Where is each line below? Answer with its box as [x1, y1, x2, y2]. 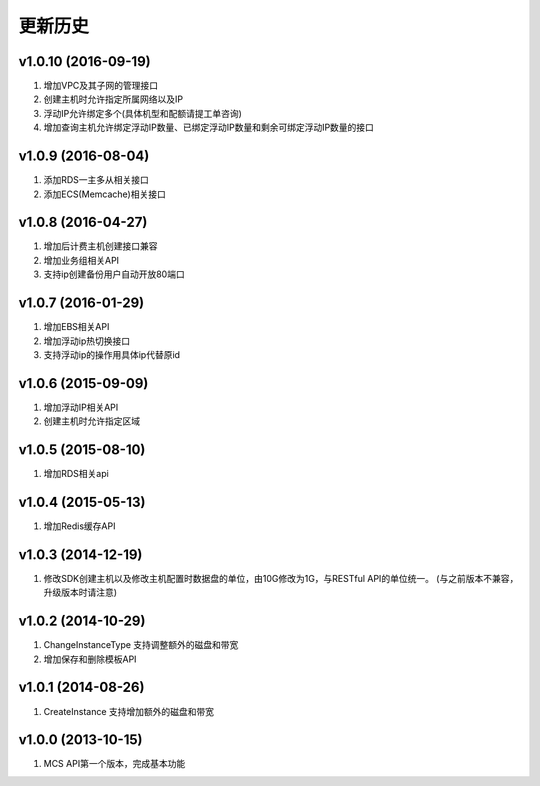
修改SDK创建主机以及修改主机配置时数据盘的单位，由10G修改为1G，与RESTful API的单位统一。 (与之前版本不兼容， [43, 572, 519, 584]
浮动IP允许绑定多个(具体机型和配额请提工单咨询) [43, 107, 242, 119]
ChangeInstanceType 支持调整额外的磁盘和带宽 [43, 639, 239, 651]
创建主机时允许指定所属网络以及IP [43, 93, 184, 105]
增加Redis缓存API [43, 520, 116, 532]
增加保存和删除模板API [43, 653, 137, 665]
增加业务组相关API [43, 254, 120, 266]
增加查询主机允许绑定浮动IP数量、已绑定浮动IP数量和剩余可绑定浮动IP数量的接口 [43, 121, 375, 134]
